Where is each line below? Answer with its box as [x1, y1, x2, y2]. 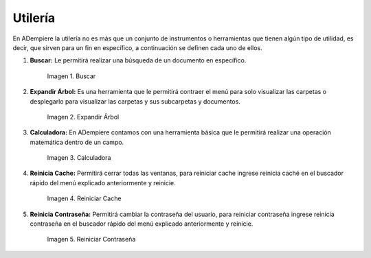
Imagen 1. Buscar [47, 72, 96, 80]
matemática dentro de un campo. [30, 138, 124, 146]
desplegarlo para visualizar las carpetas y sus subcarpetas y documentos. [30, 97, 240, 106]
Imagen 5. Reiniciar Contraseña [47, 235, 136, 244]
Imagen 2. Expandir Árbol [47, 113, 120, 121]
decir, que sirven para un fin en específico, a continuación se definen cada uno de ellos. [12, 43, 262, 51]
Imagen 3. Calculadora [47, 154, 111, 162]
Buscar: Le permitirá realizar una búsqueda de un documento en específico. [30, 56, 247, 64]
